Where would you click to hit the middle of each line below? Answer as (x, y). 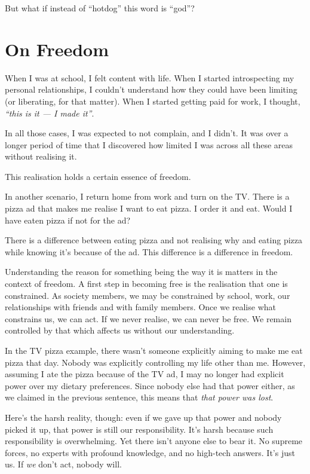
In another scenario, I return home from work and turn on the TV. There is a (147, 196)
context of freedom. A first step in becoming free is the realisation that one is (146, 284)
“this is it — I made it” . (50, 113)
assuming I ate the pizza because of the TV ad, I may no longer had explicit (145, 374)
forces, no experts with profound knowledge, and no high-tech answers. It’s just (150, 452)
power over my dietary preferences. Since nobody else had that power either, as (150, 385)
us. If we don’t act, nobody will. (63, 464)
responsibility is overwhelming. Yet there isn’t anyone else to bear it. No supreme (154, 441)
